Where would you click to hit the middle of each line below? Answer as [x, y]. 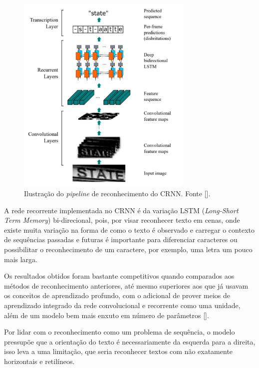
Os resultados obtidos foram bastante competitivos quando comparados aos [119, 276]
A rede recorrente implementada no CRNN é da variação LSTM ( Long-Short [121, 210]
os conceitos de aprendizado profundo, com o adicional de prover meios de [117, 295]
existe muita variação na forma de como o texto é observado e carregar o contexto [129, 229]
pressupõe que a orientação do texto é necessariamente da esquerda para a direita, [130, 341]
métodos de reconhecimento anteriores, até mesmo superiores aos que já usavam [126, 285]
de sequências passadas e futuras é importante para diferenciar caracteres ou [121, 239]
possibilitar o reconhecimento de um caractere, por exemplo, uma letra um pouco [128, 249]
